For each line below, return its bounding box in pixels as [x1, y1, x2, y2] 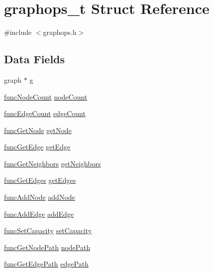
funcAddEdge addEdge [4, 208, 74, 219]
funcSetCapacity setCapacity [4, 225, 92, 236]
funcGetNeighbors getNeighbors [4, 158, 101, 168]
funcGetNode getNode [4, 125, 72, 135]
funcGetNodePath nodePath [4, 242, 91, 252]
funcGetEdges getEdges [4, 175, 76, 185]
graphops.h [43, 27, 77, 37]
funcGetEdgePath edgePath [4, 259, 89, 269]
